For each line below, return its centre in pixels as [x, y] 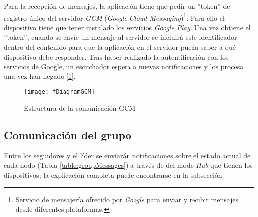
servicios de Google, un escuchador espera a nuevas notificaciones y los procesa [124, 66]
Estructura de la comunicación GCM [80, 108]
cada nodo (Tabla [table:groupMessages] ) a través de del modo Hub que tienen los [128, 165]
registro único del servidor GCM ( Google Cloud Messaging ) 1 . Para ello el [114, 17]
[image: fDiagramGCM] [60, 92]
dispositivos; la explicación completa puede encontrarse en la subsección [113, 175]
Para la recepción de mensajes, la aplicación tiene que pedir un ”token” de [117, 6]
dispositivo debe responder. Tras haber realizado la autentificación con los [116, 56]
